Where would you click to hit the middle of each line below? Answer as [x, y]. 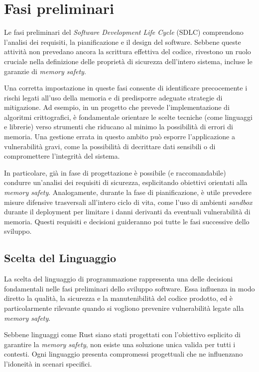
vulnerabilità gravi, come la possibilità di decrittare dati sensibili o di [110, 146]
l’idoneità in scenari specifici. [48, 363]
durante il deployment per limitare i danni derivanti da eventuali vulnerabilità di [127, 212]
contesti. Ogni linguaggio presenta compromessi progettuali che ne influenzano [124, 354]
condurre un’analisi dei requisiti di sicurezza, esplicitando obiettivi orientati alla [126, 182]
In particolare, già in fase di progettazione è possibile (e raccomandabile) [115, 172]
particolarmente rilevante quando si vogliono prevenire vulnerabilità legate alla [124, 308]
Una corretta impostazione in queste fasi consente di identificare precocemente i [126, 88]
